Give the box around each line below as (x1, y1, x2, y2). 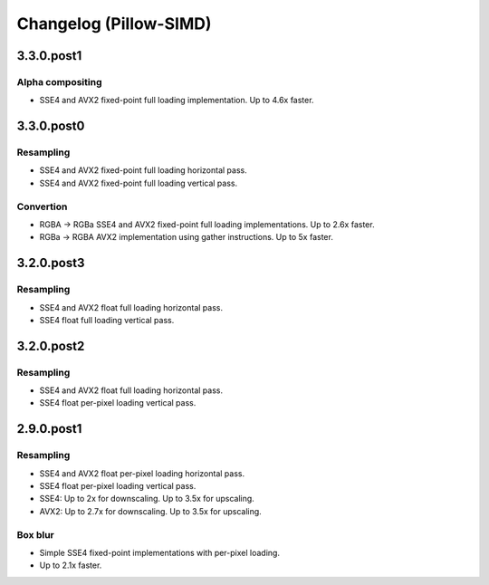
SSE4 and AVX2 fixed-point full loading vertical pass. (39, 177, 238, 188)
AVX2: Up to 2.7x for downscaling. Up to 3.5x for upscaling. (39, 505, 262, 516)
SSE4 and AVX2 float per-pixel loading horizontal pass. (39, 467, 244, 479)
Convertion (16, 200, 68, 213)
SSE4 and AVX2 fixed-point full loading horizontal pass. (39, 165, 248, 176)
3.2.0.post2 (16, 338, 85, 353)
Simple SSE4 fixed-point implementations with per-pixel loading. (39, 547, 281, 558)
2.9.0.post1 (16, 421, 82, 436)
